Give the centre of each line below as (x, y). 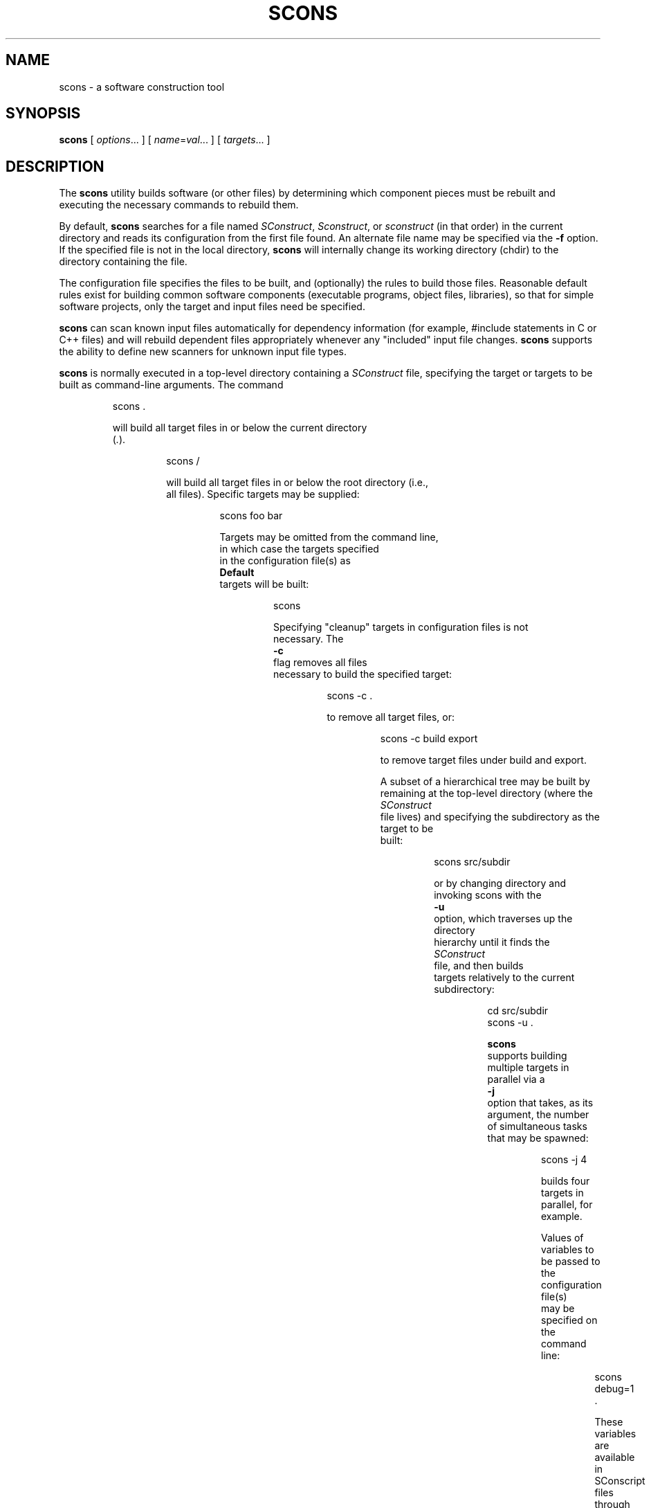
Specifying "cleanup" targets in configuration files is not (401, 627)
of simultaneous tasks (537, 1126)
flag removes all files (320, 663)
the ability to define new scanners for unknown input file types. (203, 352)
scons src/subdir (472, 862)
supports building (527, 1056)
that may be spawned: (538, 1138)
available (615, 1457)
